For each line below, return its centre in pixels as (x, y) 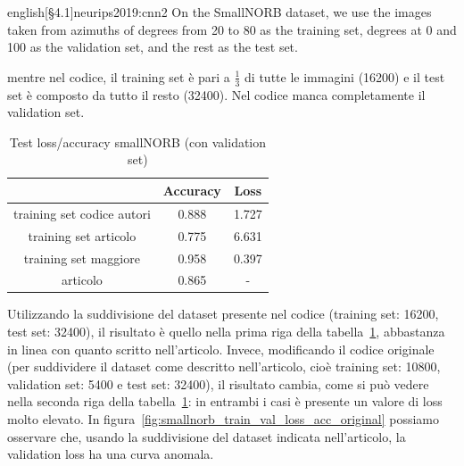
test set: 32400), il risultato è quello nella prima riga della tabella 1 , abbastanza (226, 332)
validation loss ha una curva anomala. (111, 454)
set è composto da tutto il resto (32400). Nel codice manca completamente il (216, 94)
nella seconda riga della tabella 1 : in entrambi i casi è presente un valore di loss (225, 401)
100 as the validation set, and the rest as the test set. (153, 47)
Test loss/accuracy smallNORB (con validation (138, 141)
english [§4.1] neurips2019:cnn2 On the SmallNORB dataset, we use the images (220, 12)
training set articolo (82, 235)
